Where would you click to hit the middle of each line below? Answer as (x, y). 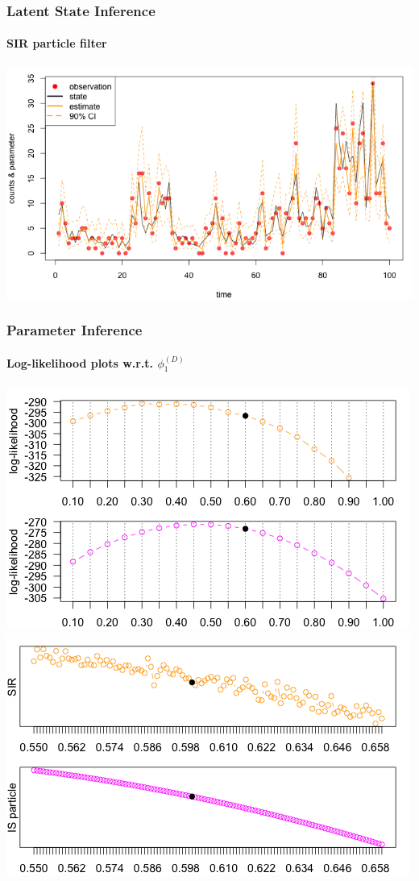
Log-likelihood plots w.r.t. (80, 362)
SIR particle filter (57, 43)
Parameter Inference (75, 330)
